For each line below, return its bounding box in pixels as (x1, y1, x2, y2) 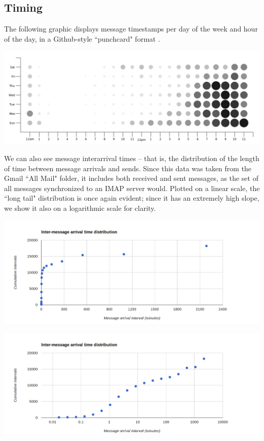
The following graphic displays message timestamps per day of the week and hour (4, 23, 258, 34)
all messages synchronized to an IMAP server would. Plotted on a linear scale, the (4, 182, 260, 193)
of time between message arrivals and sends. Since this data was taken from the (4, 163, 252, 173)
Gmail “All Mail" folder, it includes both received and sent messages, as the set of (4, 173, 258, 183)
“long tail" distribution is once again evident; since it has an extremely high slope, (4, 193, 259, 203)
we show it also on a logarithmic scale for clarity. (4, 203, 156, 213)
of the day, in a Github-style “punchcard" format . (4, 33, 160, 44)
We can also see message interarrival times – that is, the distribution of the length (4, 153, 259, 164)
